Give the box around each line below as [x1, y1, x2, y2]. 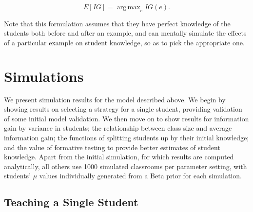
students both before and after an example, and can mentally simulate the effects [4, 28, 247, 38]
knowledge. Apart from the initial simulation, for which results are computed [4, 152, 234, 162]
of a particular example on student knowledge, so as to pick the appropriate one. [4, 37, 245, 47]
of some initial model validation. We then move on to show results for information [4, 113, 249, 123]
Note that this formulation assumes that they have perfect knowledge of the [4, 18, 231, 28]
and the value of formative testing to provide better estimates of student [4, 142, 220, 152]
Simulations [4, 66, 84, 86]
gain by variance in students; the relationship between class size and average [4, 123, 232, 133]
